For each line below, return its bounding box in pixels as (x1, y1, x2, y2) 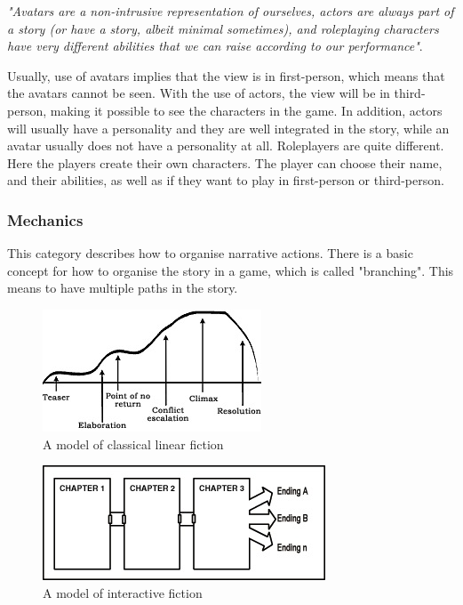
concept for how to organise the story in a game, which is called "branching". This (7, 261, 454, 279)
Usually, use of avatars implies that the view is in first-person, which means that (7, 66, 445, 85)
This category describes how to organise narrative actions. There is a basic (7, 244, 413, 262)
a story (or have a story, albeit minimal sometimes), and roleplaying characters (7, 19, 439, 37)
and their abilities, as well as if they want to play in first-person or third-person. (7, 171, 444, 190)
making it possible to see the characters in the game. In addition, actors (50, 101, 443, 119)
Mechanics (7, 208, 84, 230)
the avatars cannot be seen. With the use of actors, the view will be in (7, 84, 390, 102)
